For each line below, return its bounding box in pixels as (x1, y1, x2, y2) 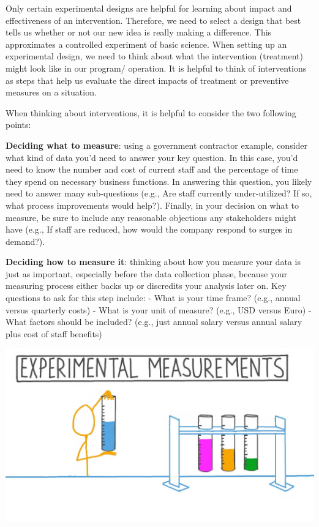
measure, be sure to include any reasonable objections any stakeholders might (6, 211, 297, 223)
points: (6, 118, 31, 131)
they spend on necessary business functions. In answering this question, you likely (6, 174, 312, 187)
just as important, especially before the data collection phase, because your (6, 267, 288, 280)
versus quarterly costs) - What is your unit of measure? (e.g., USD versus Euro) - (6, 303, 312, 316)
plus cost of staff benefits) (6, 327, 102, 340)
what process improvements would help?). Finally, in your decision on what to (6, 198, 299, 211)
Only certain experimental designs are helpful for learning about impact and (6, 2, 292, 14)
